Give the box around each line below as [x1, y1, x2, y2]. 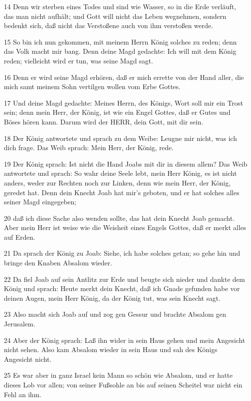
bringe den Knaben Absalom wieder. [4, 258, 112, 268]
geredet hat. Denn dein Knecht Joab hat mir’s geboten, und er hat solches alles [4, 187, 239, 197]
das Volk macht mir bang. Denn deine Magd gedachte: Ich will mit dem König [4, 46, 236, 56]
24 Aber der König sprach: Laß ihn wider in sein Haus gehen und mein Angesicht [4, 335, 245, 345]
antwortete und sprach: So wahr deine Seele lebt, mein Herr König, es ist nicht [4, 168, 237, 178]
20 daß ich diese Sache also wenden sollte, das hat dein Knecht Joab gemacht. [4, 213, 235, 223]
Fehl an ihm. [4, 389, 42, 399]
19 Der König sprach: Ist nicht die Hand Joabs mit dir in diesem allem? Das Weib [4, 158, 248, 169]
